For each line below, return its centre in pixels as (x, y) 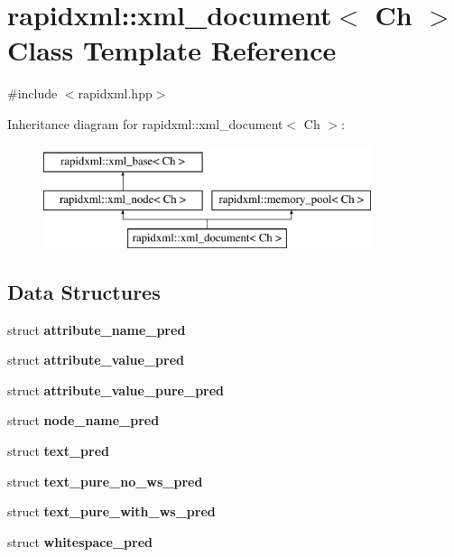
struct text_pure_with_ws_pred (111, 511)
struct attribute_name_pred (97, 329)
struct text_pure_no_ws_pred (105, 481)
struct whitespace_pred (80, 541)
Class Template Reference (172, 50)
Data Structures (84, 291)
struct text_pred (59, 451)
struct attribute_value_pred (96, 360)
